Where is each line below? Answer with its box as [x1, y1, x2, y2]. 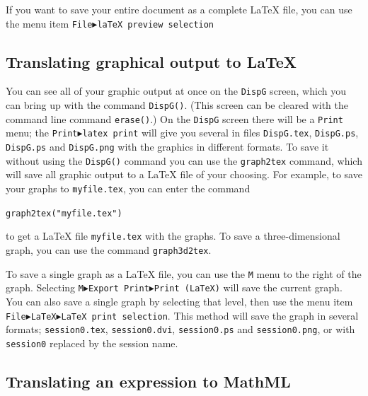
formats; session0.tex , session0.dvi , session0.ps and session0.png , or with [6, 322, 355, 337]
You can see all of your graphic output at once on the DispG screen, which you [6, 83, 346, 98]
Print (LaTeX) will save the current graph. [154, 280, 343, 295]
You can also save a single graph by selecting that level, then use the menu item [6, 293, 353, 308]
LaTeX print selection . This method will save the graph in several [61, 308, 359, 322]
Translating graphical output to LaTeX [6, 50, 297, 72]
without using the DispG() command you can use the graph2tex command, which [6, 153, 362, 168]
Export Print [88, 284, 149, 294]
